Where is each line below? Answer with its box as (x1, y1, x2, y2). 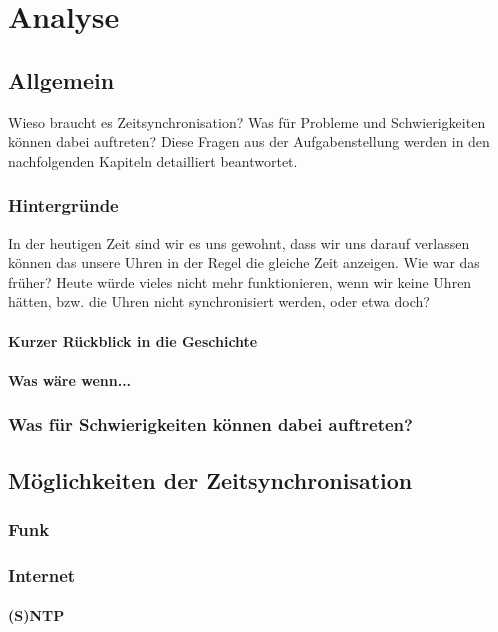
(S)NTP (8, 605, 65, 626)
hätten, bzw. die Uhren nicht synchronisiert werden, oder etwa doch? (8, 291, 430, 312)
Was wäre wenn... (8, 369, 132, 390)
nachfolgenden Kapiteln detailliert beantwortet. (8, 150, 298, 171)
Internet (8, 562, 76, 587)
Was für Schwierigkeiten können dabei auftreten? (8, 412, 413, 437)
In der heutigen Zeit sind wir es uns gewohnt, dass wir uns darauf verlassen (8, 232, 470, 253)
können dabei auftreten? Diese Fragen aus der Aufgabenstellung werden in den (8, 131, 490, 152)
